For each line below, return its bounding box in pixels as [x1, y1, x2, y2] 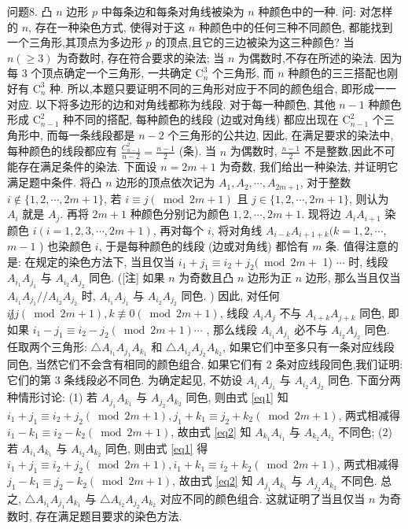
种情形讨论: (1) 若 [7, 389, 98, 405]
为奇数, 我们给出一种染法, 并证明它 [219, 158, 399, 175]
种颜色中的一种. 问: [258, 3, 356, 19]
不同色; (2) [338, 423, 392, 439]
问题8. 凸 [7, 3, 53, 19]
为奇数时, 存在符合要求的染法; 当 [57, 49, 225, 65]
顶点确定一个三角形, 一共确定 [42, 65, 192, 81]
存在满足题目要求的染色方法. [35, 508, 182, 523]
